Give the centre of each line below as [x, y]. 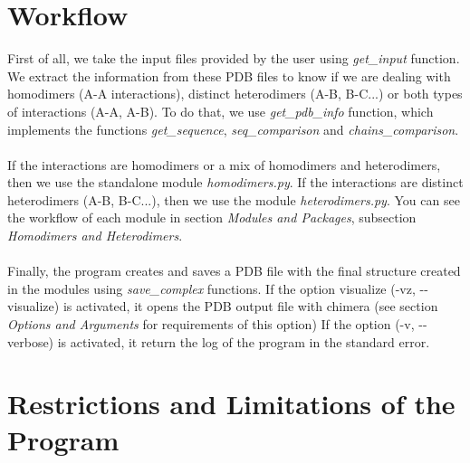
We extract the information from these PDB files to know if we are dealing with [229, 76]
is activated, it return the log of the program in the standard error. [244, 341]
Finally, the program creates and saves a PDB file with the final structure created [234, 271]
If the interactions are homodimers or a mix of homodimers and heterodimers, [224, 164]
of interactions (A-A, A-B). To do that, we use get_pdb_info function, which [221, 111]
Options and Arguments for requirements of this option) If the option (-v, [211, 324]
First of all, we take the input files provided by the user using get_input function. [234, 58]
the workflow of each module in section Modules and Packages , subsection [212, 217]
